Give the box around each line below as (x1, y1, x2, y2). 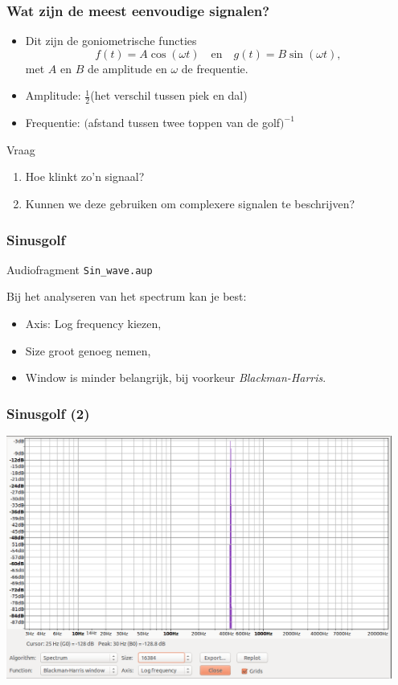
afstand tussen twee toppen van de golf (88, 114, 281, 131)
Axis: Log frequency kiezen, (25, 315, 162, 332)
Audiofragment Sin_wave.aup (6, 260, 153, 277)
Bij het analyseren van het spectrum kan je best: (6, 288, 247, 305)
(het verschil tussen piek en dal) (90, 87, 248, 104)
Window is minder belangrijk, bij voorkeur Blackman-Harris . (25, 369, 326, 386)
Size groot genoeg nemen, (25, 342, 151, 359)
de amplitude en (87, 59, 167, 76)
